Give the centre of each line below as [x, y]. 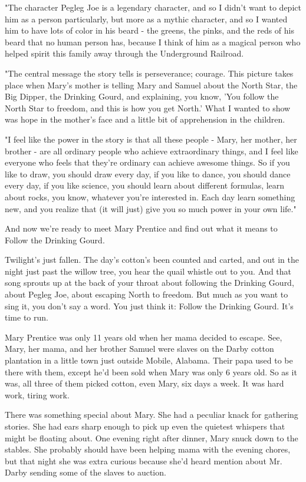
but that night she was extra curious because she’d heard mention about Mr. [144, 460]
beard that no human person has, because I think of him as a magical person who [153, 42]
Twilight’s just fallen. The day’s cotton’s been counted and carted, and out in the [152, 260]
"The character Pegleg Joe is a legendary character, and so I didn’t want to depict [153, 7]
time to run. [27, 317]
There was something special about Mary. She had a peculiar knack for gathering [152, 415]
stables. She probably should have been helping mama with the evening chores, [148, 449]
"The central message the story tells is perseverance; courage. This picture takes [149, 73]
